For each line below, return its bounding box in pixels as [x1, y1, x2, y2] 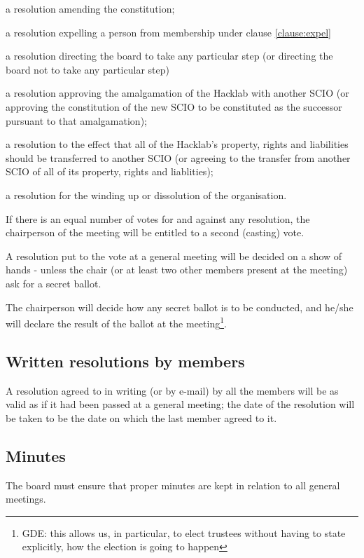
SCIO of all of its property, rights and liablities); [6, 164, 213, 179]
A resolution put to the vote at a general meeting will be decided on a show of [6, 248, 342, 263]
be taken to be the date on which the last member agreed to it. [6, 410, 277, 425]
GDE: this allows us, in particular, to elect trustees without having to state [22, 525, 346, 540]
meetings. [6, 491, 46, 506]
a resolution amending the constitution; [6, 1, 175, 15]
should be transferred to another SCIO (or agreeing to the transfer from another [6, 150, 351, 165]
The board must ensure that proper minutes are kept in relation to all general [6, 477, 340, 492]
